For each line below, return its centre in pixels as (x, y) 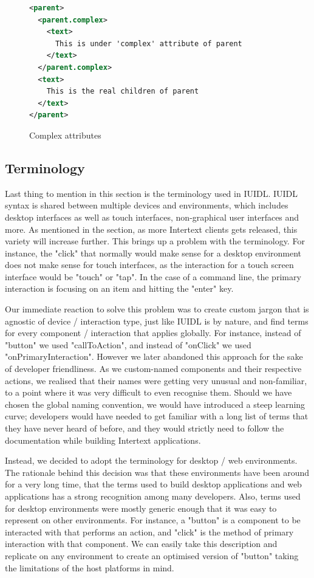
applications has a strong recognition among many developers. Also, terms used (153, 496)
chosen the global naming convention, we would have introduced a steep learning (155, 404)
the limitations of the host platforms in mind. (90, 567)
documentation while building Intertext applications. (103, 440)
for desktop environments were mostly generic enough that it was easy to (141, 508)
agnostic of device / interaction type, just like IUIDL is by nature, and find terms (157, 321)
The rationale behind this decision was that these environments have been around (157, 472)
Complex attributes (65, 135)
